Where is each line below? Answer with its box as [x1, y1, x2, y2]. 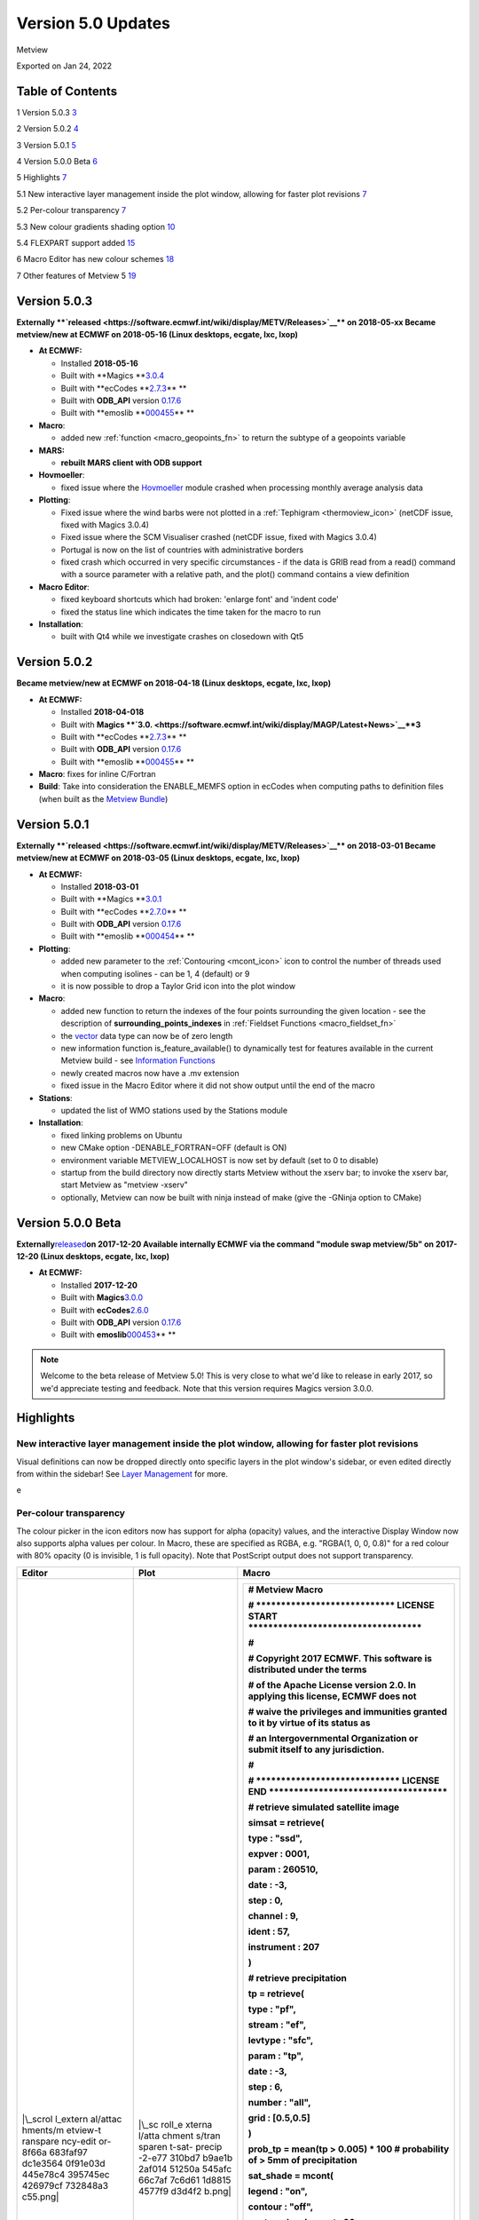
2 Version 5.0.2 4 [16, 123, 79, 134]
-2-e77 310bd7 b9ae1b [137, 2152, 233, 2164]
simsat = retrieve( [247, 1816, 325, 1828]
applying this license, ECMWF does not [247, 1690, 417, 1702]
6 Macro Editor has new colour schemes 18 [16, 254, 175, 265]
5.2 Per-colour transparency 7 [16, 205, 127, 216]
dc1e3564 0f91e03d [21, 2158, 106, 2170]
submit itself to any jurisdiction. [247, 1743, 385, 1756]
